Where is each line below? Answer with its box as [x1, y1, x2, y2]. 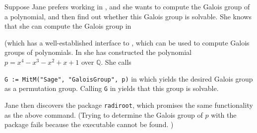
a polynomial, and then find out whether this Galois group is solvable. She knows [4, 11, 252, 21]
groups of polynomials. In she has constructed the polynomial [4, 47, 192, 57]
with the [211, 109, 237, 120]
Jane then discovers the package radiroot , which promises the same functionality [4, 99, 253, 110]
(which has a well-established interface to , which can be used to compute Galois [4, 37, 250, 47]
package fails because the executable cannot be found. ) [4, 119, 174, 130]
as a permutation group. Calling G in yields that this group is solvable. [4, 83, 219, 93]
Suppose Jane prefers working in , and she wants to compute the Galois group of [4, 1, 250, 11]
